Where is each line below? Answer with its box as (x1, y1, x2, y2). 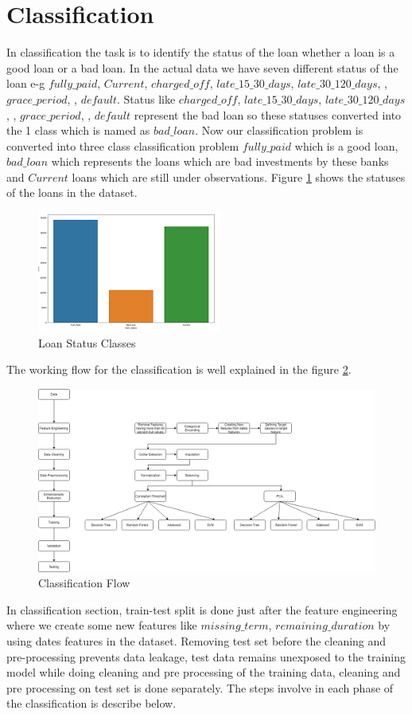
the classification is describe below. (6, 695, 177, 712)
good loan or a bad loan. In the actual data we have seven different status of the (6, 59, 398, 76)
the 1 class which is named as (6, 122, 150, 139)
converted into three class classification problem (6, 137, 239, 154)
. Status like (116, 90, 176, 107)
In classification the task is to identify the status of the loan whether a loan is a (6, 44, 395, 61)
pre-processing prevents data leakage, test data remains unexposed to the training (6, 648, 406, 665)
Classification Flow (38, 575, 130, 591)
